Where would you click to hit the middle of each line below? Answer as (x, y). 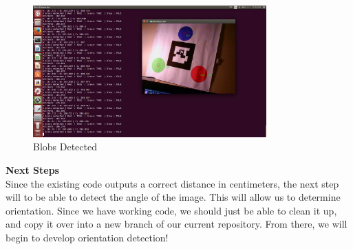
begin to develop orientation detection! (87, 237)
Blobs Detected (65, 147)
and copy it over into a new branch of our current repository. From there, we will (176, 224)
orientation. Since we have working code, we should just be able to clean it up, (171, 210)
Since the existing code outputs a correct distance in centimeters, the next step (172, 183)
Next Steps (32, 169)
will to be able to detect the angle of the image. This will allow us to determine (173, 197)
